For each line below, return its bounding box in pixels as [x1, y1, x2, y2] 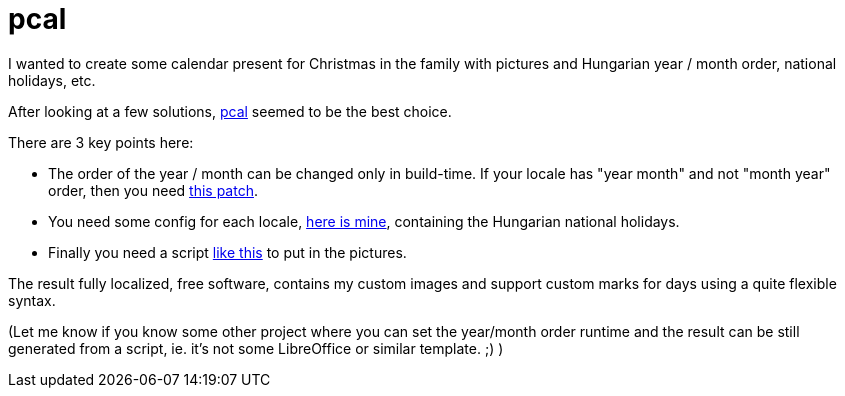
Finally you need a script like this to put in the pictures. [48, 243, 407, 261]
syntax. [8, 291, 56, 309]
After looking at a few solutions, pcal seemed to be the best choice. [8, 102, 452, 120]
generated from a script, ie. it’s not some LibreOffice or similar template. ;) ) [8, 339, 504, 357]
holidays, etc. [8, 71, 96, 89]
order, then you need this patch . [48, 181, 258, 199]
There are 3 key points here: [8, 133, 194, 151]
